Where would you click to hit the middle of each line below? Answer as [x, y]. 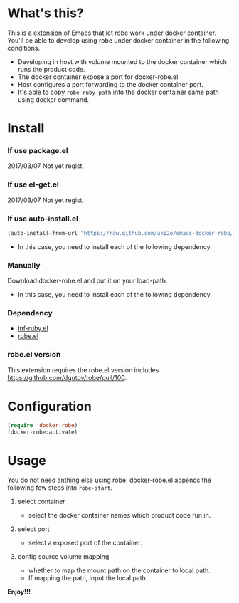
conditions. [24, 48]
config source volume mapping [63, 557]
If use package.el [38, 151]
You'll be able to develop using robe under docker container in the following [118, 40]
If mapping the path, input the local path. [88, 578]
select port [33, 529]
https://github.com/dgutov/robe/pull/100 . [67, 377]
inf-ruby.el [33, 328]
